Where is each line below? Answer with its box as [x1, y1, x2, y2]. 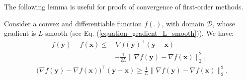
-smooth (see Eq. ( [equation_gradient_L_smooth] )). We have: [43, 28, 234, 38]
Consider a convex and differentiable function [4, 18, 142, 28]
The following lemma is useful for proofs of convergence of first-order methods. [4, 1, 244, 11]
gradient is [4, 28, 36, 38]
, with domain [162, 18, 204, 28]
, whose [212, 18, 235, 28]
